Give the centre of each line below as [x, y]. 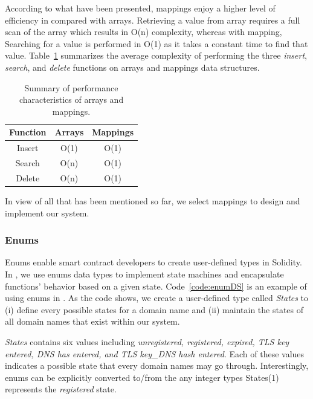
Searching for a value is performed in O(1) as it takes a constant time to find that [156, 43]
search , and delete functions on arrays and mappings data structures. [132, 67]
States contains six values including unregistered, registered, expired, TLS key [147, 341]
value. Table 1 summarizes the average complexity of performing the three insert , [156, 55]
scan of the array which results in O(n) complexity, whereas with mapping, [144, 32]
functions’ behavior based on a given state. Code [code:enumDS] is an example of [156, 286]
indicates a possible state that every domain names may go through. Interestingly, [157, 365]
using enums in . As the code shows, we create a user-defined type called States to [157, 298]
